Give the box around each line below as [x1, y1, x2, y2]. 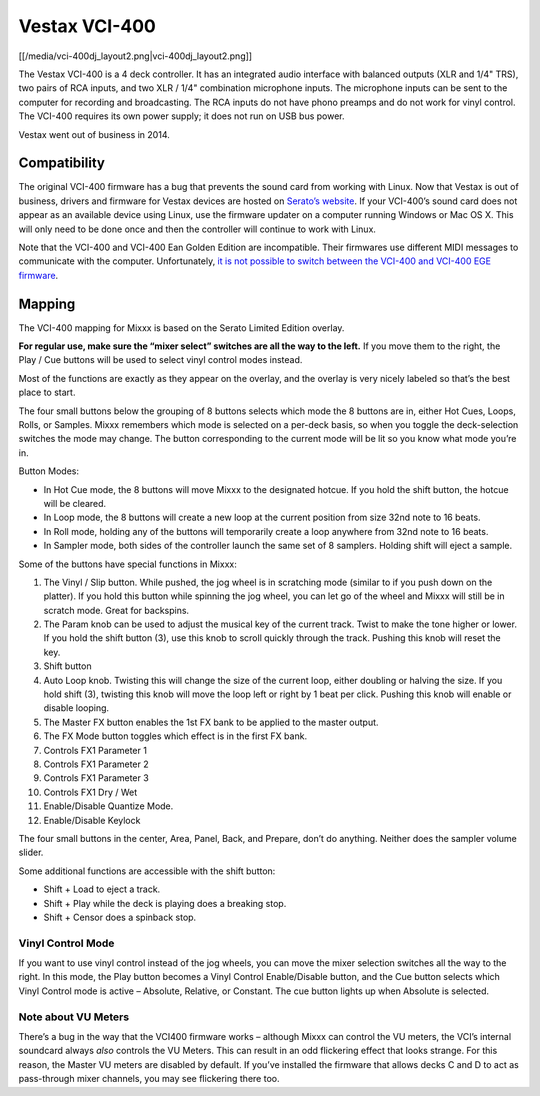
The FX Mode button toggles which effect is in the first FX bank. [43, 730, 308, 742]
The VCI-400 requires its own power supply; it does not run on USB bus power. [18, 110, 345, 122]
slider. [18, 846, 44, 859]
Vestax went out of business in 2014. [18, 128, 170, 140]
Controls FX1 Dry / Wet [43, 786, 138, 798]
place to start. [18, 386, 76, 399]
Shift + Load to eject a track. [43, 883, 161, 895]
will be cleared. [43, 497, 107, 509]
